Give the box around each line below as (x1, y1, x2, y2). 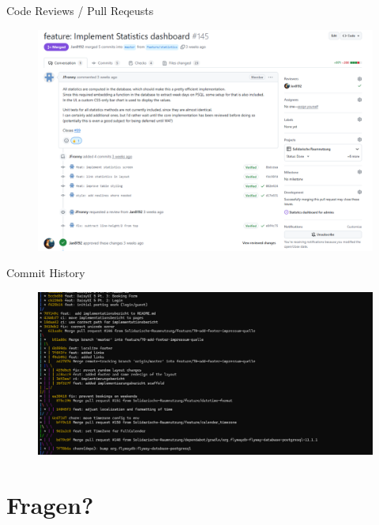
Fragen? (6, 489, 94, 521)
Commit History (6, 264, 85, 281)
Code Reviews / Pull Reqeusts (6, 2, 154, 18)
